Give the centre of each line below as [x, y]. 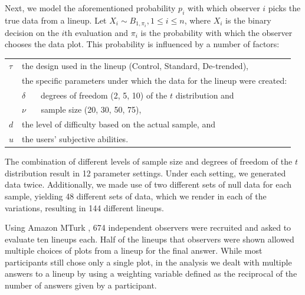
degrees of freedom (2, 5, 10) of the [104, 95]
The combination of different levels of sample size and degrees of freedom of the [149, 161]
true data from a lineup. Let [56, 20]
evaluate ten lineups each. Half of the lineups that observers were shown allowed [150, 239]
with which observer [224, 8]
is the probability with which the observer [217, 32]
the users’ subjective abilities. [75, 139]
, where [198, 20]
